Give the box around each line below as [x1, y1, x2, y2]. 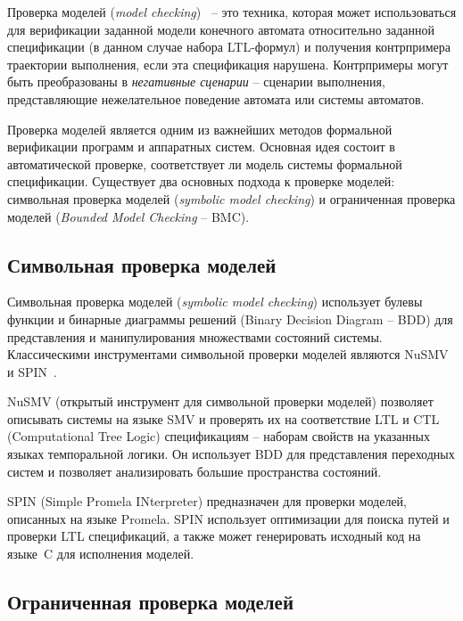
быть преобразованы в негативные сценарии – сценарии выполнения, [7, 72, 385, 91]
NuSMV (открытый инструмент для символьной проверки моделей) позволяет [7, 392, 434, 411]
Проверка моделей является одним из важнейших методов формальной [7, 119, 393, 138]
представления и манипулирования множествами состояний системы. [7, 327, 383, 346]
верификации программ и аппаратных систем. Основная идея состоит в [7, 137, 395, 156]
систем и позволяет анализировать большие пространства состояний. [7, 462, 382, 480]
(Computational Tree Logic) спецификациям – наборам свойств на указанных [7, 427, 430, 445]
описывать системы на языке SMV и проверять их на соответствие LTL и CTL [7, 409, 440, 428]
